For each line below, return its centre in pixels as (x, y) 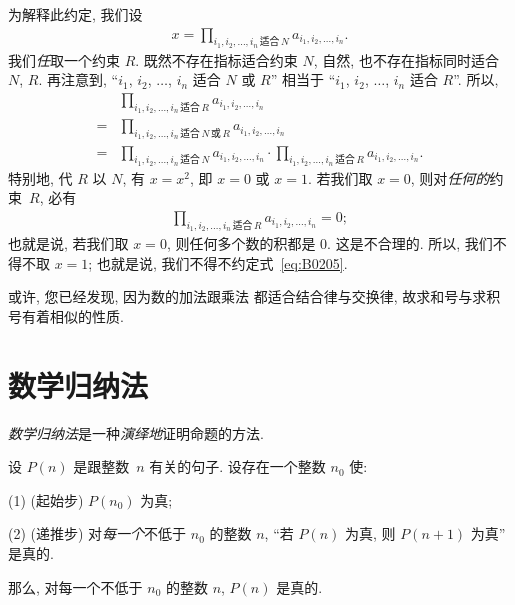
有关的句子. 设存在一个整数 (237, 466)
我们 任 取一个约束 (64, 59)
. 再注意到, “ (78, 79)
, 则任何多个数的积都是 (241, 243)
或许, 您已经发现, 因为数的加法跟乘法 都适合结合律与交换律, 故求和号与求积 (254, 296)
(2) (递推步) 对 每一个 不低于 (97, 533)
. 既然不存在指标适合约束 (216, 59)
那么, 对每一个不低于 (75, 586)
